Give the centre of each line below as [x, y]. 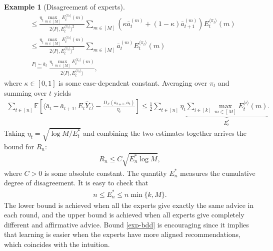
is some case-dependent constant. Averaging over [133, 83]
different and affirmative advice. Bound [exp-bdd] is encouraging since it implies [126, 224]
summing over [25, 92]
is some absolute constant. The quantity [105, 173]
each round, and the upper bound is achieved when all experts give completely [124, 215]
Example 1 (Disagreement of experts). [64, 7]
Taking [15, 133]
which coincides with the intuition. [57, 244]
